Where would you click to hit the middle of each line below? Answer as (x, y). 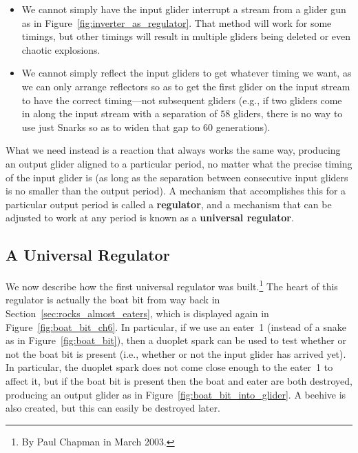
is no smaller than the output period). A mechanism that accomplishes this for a (176, 191)
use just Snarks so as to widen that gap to (111, 127)
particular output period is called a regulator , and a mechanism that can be (169, 204)
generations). (243, 127)
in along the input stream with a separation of (119, 113)
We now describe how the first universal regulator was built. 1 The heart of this (172, 285)
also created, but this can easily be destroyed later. (113, 408)
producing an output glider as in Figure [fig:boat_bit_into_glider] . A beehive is (176, 394)
